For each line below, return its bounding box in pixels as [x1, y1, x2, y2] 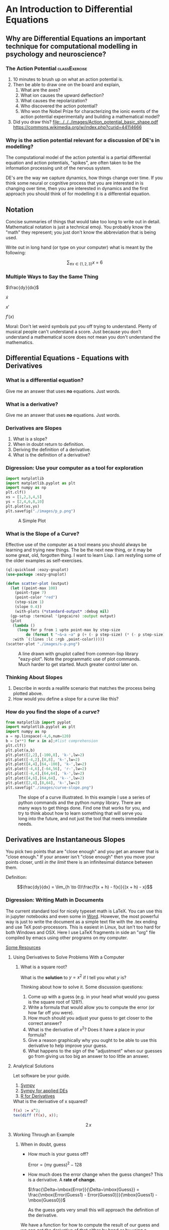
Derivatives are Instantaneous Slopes [6, 835, 126, 844]
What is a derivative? [6, 400, 58, 407]
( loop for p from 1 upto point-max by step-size [17, 628, 121, 633]
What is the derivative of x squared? [13, 1099, 88, 1105]
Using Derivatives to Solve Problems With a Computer [13, 954, 125, 960]
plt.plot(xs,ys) [6, 504, 40, 509]
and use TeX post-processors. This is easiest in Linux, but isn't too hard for [6, 924, 161, 930]
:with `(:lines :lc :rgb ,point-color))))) [12, 637, 105, 642]
